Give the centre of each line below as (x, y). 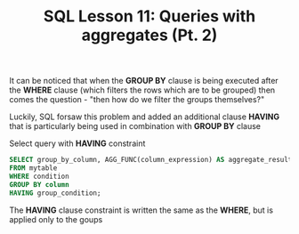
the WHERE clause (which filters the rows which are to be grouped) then (142, 90)
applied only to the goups (56, 219)
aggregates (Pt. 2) (149, 35)
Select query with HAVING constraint (77, 143)
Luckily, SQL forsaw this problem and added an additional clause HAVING (145, 117)
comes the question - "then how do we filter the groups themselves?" (137, 100)
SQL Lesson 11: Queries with (149, 16)
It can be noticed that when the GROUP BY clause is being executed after (144, 81)
